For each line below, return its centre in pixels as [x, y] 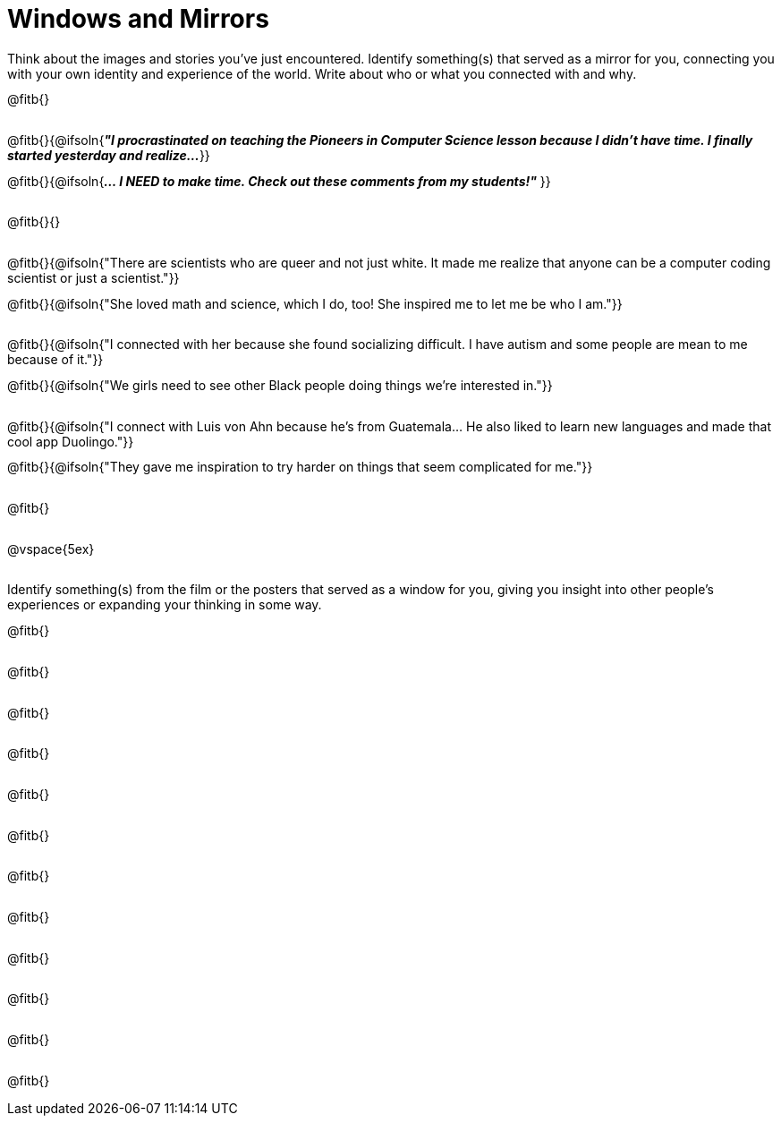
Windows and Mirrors [138, 19]
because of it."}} [55, 360]
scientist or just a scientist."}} [93, 278]
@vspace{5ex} [51, 549]
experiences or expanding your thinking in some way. [165, 605]
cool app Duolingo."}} [71, 441]
